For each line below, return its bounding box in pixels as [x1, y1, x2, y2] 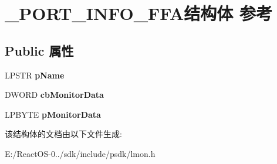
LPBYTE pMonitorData [5, 108, 101, 120]
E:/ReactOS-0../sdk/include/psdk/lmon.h [5, 147, 156, 159]
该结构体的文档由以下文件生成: [5, 128, 122, 140]
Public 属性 [5, 41, 74, 59]
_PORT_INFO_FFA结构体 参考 [5, 1, 273, 25]
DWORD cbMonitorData [5, 88, 104, 101]
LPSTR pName [5, 69, 65, 81]
